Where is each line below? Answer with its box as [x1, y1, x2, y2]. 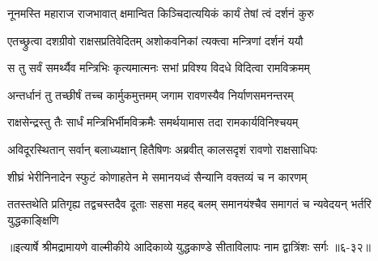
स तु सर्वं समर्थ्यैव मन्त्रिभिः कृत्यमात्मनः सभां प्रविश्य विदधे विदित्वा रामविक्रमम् [7, 59, 310, 76]
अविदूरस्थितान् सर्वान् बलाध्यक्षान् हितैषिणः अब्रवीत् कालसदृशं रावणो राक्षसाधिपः [7, 140, 317, 157]
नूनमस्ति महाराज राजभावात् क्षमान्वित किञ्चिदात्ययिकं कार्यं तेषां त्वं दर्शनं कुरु [7, 5, 314, 21]
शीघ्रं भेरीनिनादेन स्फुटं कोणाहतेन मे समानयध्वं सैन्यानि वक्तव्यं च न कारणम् [7, 168, 308, 185]
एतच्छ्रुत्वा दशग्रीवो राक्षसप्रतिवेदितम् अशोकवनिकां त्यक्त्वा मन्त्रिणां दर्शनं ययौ [7, 32, 304, 49]
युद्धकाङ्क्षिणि [7, 211, 59, 228]
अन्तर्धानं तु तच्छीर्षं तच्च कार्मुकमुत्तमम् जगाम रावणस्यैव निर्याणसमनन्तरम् [7, 86, 294, 103]
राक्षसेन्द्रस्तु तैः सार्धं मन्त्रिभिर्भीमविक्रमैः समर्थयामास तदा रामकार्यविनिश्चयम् [7, 113, 299, 130]
